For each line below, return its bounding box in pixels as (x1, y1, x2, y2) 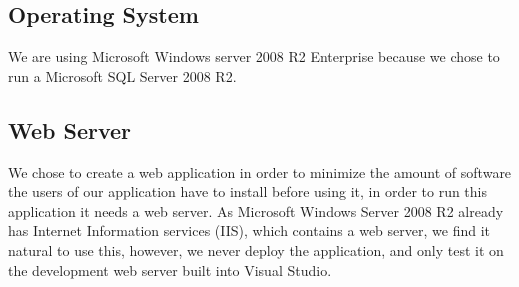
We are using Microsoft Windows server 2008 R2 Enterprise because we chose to (8, 46, 500, 67)
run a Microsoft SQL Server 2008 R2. (8, 65, 237, 86)
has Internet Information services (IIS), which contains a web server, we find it (8, 220, 490, 241)
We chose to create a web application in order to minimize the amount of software (8, 161, 512, 182)
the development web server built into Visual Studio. (8, 259, 332, 280)
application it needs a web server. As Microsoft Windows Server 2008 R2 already (8, 200, 504, 221)
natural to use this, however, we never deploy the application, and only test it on (8, 239, 504, 260)
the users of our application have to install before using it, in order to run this (8, 181, 487, 202)
